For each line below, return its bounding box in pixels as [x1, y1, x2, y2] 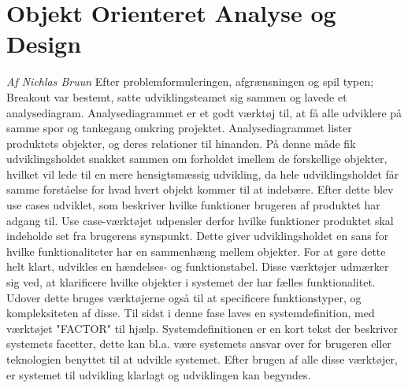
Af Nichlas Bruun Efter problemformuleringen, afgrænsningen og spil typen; [6, 73, 374, 90]
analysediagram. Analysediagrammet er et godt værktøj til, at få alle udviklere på [6, 104, 402, 120]
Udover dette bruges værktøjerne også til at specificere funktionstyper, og [6, 289, 362, 305]
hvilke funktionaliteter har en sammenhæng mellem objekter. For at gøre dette [6, 242, 386, 259]
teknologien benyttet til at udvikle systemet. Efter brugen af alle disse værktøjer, [6, 351, 398, 367]
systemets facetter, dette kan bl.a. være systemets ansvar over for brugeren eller [6, 335, 391, 352]
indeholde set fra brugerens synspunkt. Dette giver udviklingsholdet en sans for [6, 227, 389, 244]
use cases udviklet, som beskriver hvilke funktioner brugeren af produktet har [6, 197, 380, 213]
